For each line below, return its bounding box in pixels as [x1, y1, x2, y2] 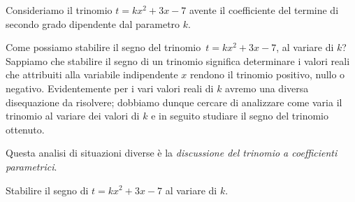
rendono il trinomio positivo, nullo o [190, 67, 345, 82]
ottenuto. [6, 122, 45, 136]
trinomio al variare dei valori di [6, 108, 140, 123]
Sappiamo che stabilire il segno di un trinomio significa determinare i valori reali [6, 53, 350, 68]
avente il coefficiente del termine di [189, 3, 339, 17]
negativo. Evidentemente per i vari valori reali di [6, 80, 214, 95]
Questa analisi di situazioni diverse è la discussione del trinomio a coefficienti [6, 145, 338, 160]
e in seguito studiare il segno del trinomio [151, 108, 328, 123]
